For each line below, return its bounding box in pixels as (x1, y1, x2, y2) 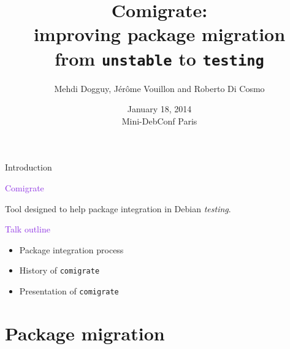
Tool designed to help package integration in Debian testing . (5, 202, 231, 215)
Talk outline (5, 223, 50, 236)
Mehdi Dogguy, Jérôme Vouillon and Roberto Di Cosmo (54, 82, 265, 94)
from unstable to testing (55, 45, 264, 71)
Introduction (5, 161, 52, 174)
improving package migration (33, 21, 286, 47)
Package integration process (19, 243, 124, 256)
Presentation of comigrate (19, 285, 119, 297)
